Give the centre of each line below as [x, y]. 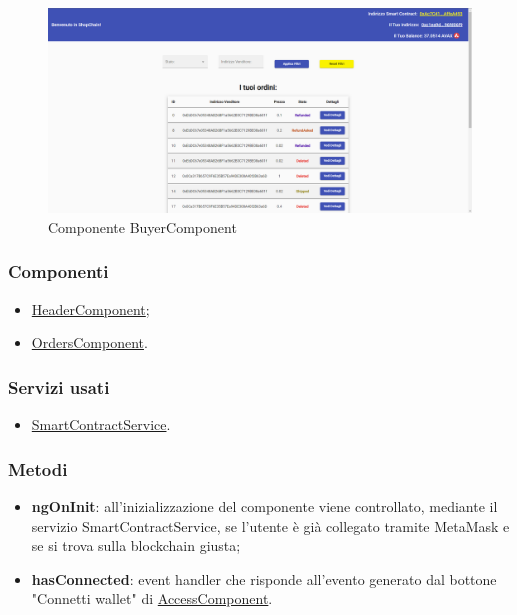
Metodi [38, 468]
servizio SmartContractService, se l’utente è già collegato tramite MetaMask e [270, 525]
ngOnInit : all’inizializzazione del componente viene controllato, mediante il [264, 506]
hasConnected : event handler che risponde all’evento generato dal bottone [264, 578]
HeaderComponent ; [90, 308]
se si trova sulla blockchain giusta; [136, 545]
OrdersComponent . [89, 342]
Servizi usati [59, 386]
